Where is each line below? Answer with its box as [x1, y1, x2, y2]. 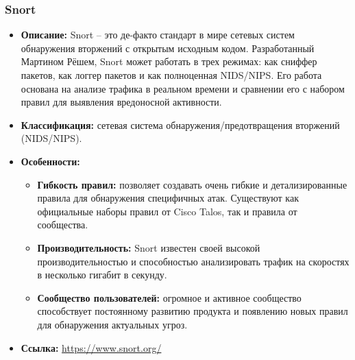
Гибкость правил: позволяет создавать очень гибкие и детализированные [37, 177, 347, 191]
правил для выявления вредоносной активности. [21, 95, 222, 109]
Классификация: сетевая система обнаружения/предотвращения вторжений [21, 117, 340, 132]
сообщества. [37, 217, 88, 232]
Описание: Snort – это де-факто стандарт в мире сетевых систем [21, 27, 295, 42]
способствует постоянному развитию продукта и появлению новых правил [37, 304, 348, 318]
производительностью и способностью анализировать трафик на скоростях [37, 254, 350, 268]
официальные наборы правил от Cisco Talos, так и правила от [37, 204, 297, 218]
